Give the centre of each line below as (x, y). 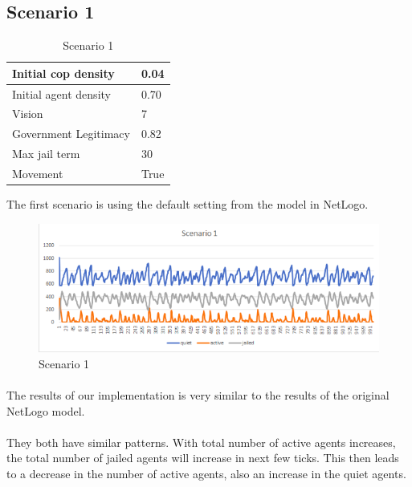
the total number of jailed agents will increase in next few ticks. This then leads (203, 458)
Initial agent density (61, 93)
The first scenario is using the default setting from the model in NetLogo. (188, 204)
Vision (28, 114)
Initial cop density (63, 73)
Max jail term (46, 154)
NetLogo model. (46, 410)
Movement (38, 174)
